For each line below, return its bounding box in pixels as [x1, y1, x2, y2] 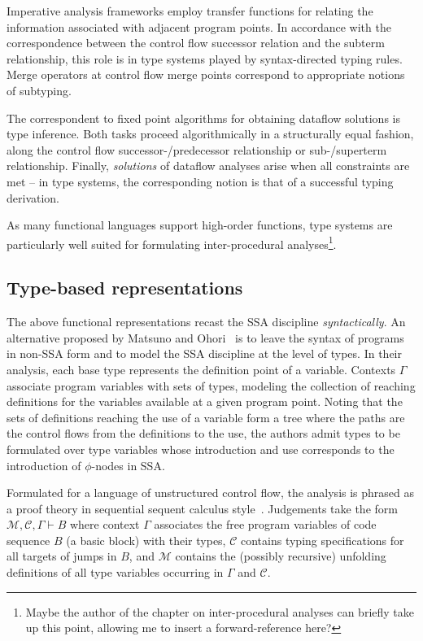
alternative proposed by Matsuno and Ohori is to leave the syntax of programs [7, 329, 404, 346]
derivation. [7, 189, 60, 206]
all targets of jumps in [7, 547, 117, 565]
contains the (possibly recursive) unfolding [175, 547, 386, 565]
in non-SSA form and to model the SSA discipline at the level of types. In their [7, 345, 402, 362]
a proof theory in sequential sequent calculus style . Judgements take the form [7, 499, 398, 517]
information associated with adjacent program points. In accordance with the [7, 18, 391, 35]
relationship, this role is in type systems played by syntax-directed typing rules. [7, 50, 403, 67]
